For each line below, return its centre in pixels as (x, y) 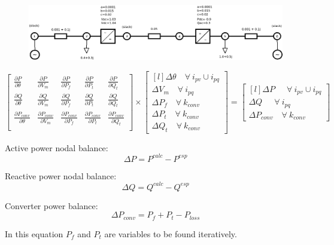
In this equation (34, 233)
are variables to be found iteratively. (171, 233)
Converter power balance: (51, 205)
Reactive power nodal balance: (61, 175)
